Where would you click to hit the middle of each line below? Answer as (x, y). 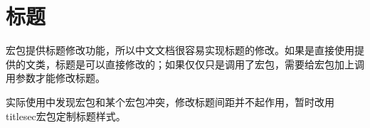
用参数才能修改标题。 (55, 78)
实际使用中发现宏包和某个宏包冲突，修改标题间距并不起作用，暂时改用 (170, 101)
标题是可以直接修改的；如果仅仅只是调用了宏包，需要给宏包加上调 (210, 64)
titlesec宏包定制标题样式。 (66, 116)
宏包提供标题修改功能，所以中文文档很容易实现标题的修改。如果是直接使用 (180, 50)
